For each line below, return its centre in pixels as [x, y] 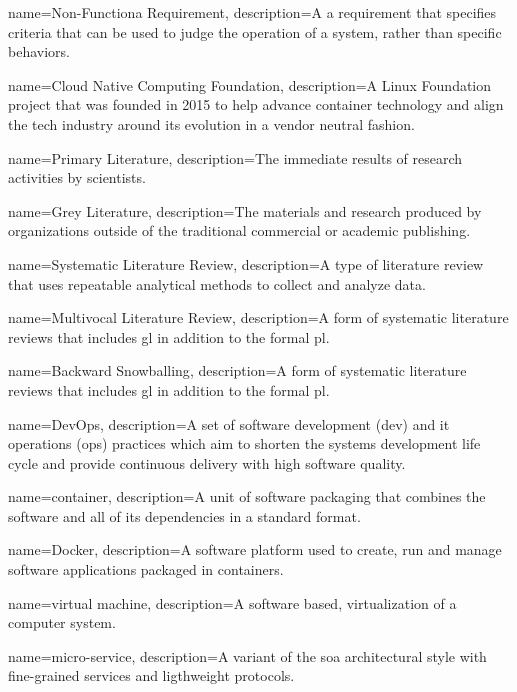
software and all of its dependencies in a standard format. [184, 515]
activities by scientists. [77, 177]
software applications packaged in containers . [146, 569]
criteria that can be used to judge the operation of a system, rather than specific [255, 31]
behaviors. [39, 51]
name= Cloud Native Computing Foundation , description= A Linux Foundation [250, 84]
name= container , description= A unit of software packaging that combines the [247, 496]
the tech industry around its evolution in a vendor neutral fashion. [211, 123]
